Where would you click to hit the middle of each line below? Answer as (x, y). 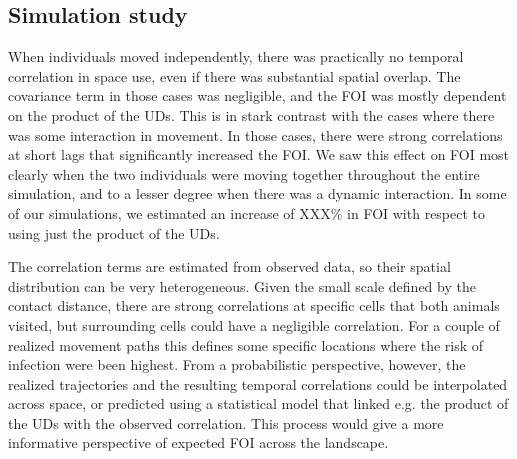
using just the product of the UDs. (114, 232)
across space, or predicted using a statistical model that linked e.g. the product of (258, 403)
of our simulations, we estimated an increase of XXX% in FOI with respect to (247, 212)
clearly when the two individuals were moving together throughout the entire (244, 173)
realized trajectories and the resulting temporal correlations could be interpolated (258, 383)
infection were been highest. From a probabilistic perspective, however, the (237, 364)
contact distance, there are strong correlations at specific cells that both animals (254, 305)
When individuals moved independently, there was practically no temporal (236, 56)
